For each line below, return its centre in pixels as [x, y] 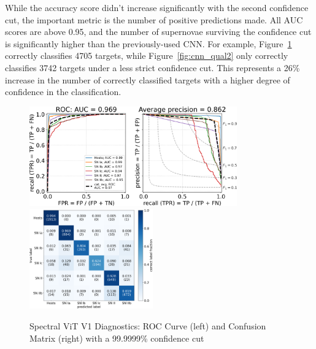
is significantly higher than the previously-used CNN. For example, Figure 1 [148, 43]
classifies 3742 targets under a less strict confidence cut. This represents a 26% [152, 67]
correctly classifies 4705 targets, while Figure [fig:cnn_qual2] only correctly [147, 56]
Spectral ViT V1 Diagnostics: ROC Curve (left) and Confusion [148, 325]
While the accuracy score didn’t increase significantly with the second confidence [157, 7]
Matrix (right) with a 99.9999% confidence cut [117, 338]
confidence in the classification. [63, 92]
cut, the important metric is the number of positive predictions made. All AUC [154, 19]
